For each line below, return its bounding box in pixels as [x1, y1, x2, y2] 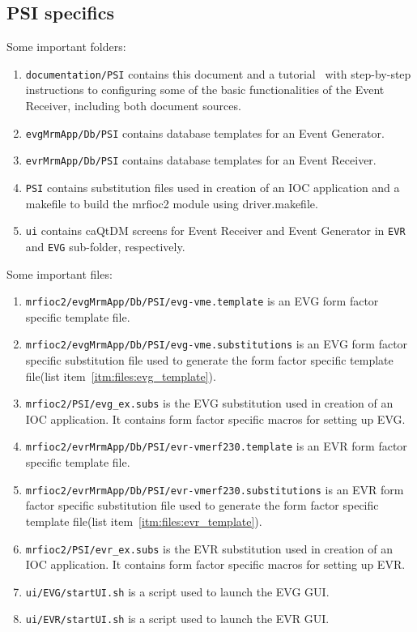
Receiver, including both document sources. [25, 97, 241, 114]
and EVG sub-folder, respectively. [25, 237, 185, 254]
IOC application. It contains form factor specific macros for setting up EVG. [25, 410, 406, 427]
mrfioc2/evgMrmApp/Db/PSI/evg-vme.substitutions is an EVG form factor [25, 335, 408, 352]
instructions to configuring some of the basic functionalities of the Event [25, 81, 385, 98]
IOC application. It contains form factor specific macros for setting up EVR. [25, 556, 406, 573]
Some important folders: [6, 38, 126, 55]
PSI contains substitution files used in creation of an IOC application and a [25, 178, 400, 195]
